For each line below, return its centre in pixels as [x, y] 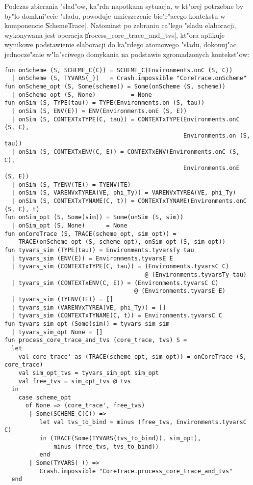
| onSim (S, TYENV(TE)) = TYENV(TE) [71, 185]
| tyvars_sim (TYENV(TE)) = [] [62, 299]
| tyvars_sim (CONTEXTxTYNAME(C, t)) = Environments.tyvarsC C [117, 316]
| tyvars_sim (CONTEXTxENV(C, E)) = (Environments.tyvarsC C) [115, 283]
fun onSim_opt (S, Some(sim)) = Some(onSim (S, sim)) [94, 217]
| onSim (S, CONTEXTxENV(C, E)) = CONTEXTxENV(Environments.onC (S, [126, 152]
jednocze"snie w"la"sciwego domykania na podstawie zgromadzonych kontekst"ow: [127, 54]
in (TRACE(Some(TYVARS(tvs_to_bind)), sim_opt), [120, 439]
